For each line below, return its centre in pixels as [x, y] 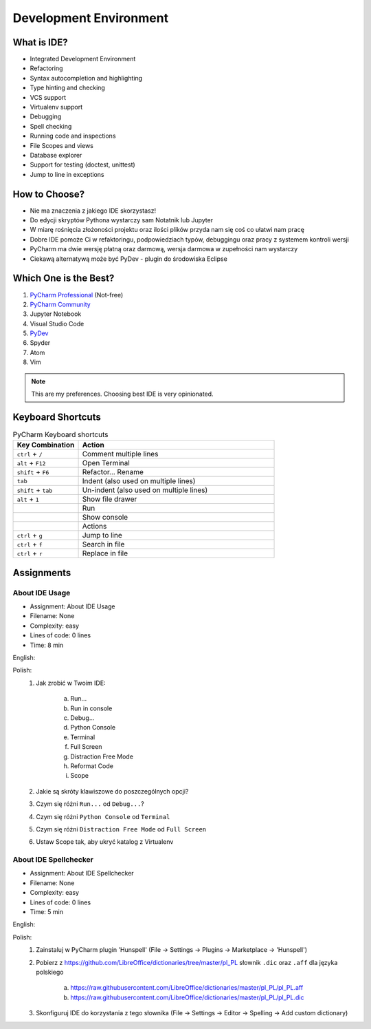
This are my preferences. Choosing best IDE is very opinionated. [122, 394]
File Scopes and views [62, 145]
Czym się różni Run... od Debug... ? [90, 804]
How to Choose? [49, 194]
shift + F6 [33, 472]
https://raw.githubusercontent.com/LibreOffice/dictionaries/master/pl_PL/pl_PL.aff [187, 988]
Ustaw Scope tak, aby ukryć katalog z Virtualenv [105, 842]
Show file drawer [110, 499]
